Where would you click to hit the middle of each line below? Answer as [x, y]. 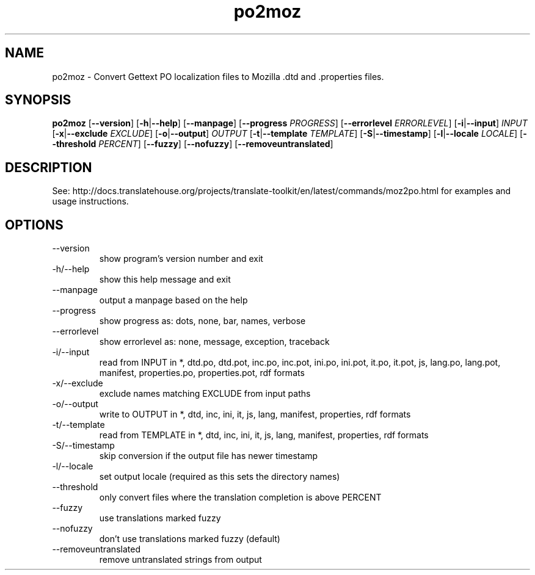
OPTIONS [34, 225]
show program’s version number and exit [181, 259]
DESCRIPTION [49, 167]
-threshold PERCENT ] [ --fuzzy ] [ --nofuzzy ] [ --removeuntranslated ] [193, 144]
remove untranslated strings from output [180, 560]
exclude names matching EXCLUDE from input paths [205, 394]
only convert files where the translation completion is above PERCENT [240, 497]
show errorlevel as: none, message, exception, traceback [214, 342]
